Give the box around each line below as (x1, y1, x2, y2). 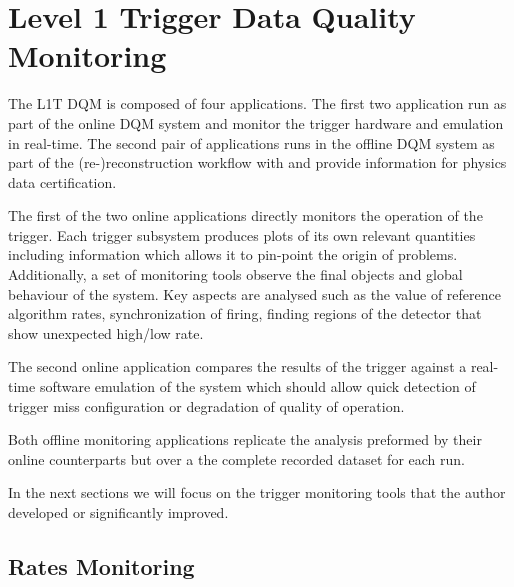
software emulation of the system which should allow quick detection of (39, 376, 476, 397)
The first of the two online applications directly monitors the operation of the (8, 205, 483, 226)
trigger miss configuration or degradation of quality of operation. (8, 395, 405, 416)
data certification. (8, 171, 117, 192)
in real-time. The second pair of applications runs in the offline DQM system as (8, 132, 495, 153)
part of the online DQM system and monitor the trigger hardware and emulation (8, 112, 504, 133)
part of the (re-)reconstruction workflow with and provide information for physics (8, 152, 507, 173)
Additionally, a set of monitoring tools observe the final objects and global (8, 264, 463, 285)
